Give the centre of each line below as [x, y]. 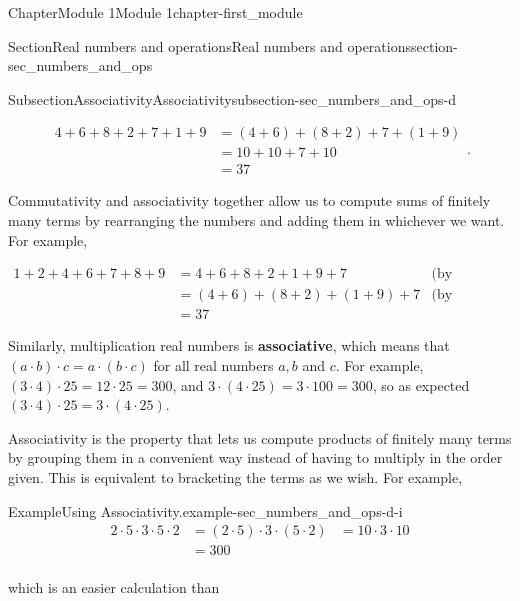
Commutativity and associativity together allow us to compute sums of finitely [249, 200]
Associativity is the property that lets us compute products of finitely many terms [260, 437]
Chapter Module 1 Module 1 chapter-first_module [155, 12]
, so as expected [421, 384]
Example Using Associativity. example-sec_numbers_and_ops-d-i [205, 510]
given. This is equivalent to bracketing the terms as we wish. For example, [235, 476]
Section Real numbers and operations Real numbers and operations [209, 45]
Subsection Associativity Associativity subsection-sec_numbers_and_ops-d [232, 98]
